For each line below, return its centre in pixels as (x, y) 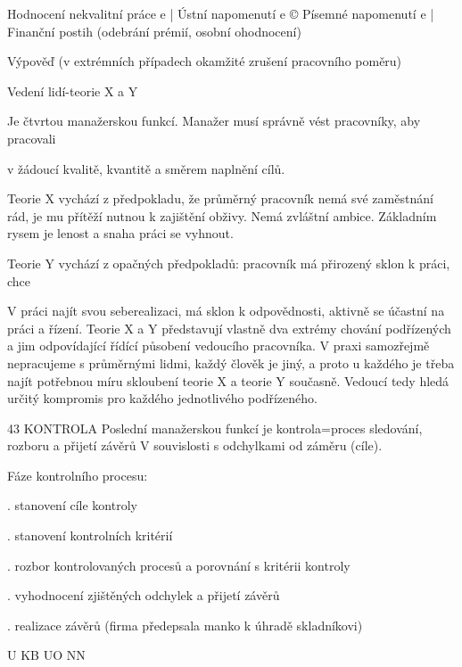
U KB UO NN (46, 655)
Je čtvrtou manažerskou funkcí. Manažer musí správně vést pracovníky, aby (214, 121)
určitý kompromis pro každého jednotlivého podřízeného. (162, 398)
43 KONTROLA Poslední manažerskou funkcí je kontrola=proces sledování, (215, 428)
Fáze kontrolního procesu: (78, 475)
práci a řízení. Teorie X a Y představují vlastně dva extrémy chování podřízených (229, 328)
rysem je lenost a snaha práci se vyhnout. (120, 233)
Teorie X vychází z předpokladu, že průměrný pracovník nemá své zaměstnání (220, 198)
